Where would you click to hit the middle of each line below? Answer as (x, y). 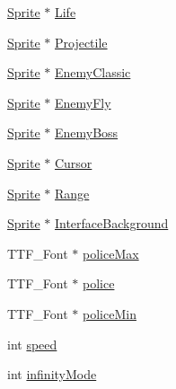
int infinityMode (52, 374)
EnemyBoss (86, 133)
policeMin (110, 313)
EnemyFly (83, 102)
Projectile (81, 42)
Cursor (73, 162)
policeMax (111, 253)
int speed (32, 344)
